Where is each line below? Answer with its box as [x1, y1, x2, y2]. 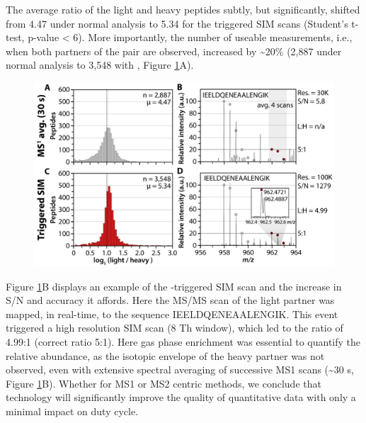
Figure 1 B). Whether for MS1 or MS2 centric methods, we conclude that [6, 376, 321, 390]
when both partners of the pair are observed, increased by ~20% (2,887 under [6, 43, 342, 58]
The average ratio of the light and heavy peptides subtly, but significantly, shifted [6, 2, 360, 16]
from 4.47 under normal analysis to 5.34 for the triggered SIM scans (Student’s [6, 16, 348, 30]
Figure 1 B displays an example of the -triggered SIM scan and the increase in [6, 278, 342, 293]
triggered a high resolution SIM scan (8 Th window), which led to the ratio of [6, 320, 343, 335]
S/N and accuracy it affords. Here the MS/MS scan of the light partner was [6, 293, 335, 308]
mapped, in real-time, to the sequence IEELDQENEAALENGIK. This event [6, 306, 338, 321]
